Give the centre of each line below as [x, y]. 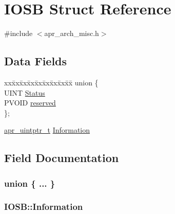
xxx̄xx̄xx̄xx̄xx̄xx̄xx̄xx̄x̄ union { [51, 82]
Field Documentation [62, 158]
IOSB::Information [44, 207]
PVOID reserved [30, 103]
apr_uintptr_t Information [47, 130]
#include [18, 33]
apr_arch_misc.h [72, 33]
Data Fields [36, 61]
